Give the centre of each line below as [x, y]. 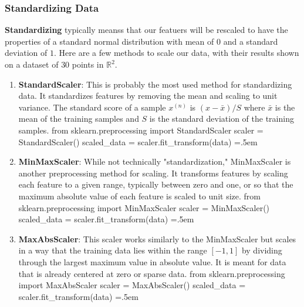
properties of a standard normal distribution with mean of [109, 41]
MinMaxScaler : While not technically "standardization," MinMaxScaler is [155, 161]
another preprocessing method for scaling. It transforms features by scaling [153, 173]
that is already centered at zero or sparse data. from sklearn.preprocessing [152, 273]
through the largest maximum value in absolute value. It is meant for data [152, 261]
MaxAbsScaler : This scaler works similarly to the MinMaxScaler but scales [157, 238]
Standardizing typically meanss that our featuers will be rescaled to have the [146, 30]
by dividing [262, 250]
